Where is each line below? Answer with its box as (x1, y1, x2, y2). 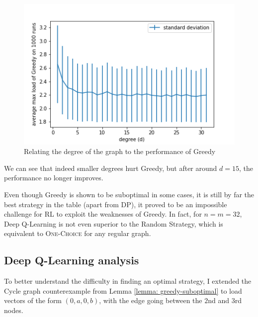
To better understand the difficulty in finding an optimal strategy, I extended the (4, 276, 252, 286)
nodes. (4, 305, 23, 315)
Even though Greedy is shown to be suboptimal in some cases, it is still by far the (4, 189, 255, 200)
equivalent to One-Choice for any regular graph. (4, 228, 151, 238)
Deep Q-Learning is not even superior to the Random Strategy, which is (4, 218, 223, 229)
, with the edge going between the (99, 295, 202, 306)
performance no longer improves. (4, 172, 103, 183)
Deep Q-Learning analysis (4, 252, 139, 268)
